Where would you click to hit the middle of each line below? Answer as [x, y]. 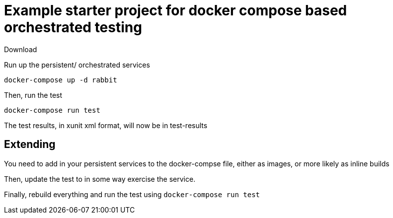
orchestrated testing [73, 27]
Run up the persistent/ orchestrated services [77, 65]
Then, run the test [33, 95]
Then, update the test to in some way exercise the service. [100, 179]
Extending [30, 145]
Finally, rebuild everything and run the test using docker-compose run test [132, 194]
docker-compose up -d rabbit [61, 80]
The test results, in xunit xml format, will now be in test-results [106, 125]
